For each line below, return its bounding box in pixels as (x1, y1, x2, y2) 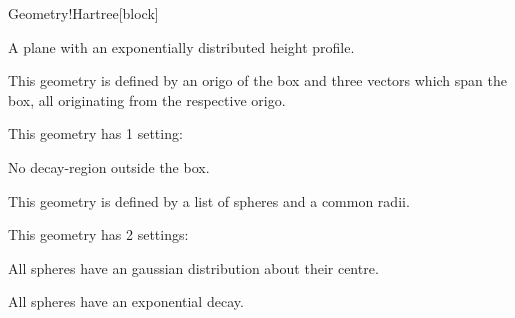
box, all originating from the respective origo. (8, 89, 286, 110)
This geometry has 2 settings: (8, 224, 189, 245)
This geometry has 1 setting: (8, 123, 183, 144)
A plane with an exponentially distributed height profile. (8, 36, 355, 57)
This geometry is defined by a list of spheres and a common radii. (8, 190, 410, 211)
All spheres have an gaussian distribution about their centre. (8, 257, 379, 278)
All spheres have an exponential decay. (8, 291, 244, 312)
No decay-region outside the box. (8, 156, 210, 177)
